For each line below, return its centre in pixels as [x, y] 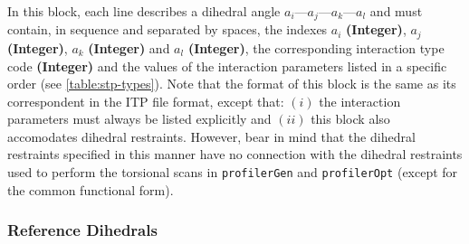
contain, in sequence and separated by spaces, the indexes [167, 29]
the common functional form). [91, 189]
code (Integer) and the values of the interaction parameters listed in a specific [227, 66]
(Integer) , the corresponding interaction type [316, 47]
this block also [350, 119]
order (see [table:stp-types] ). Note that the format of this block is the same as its [232, 84]
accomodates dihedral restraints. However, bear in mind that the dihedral [211, 136]
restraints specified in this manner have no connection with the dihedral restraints [235, 154]
